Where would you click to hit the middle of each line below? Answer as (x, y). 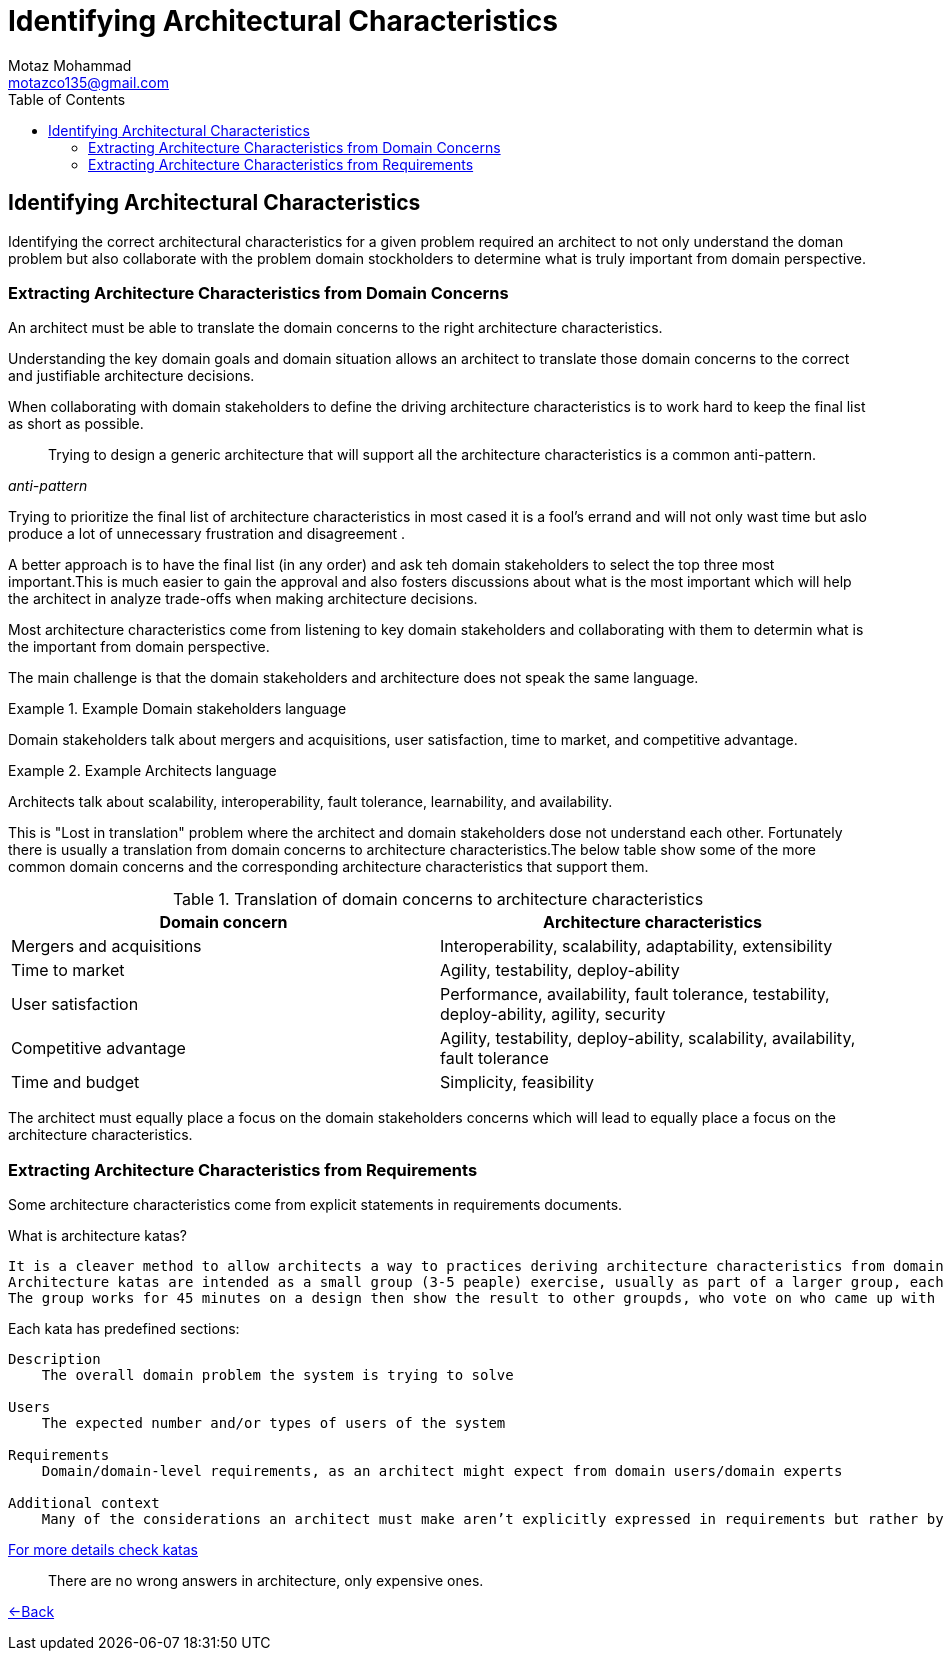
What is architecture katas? (97, 1236)
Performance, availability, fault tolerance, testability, (635, 994)
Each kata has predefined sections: (124, 1329)
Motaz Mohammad (70, 65)
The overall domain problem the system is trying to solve (277, 1375)
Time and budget (75, 1082)
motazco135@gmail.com (88, 82)
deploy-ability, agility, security (553, 1014)
